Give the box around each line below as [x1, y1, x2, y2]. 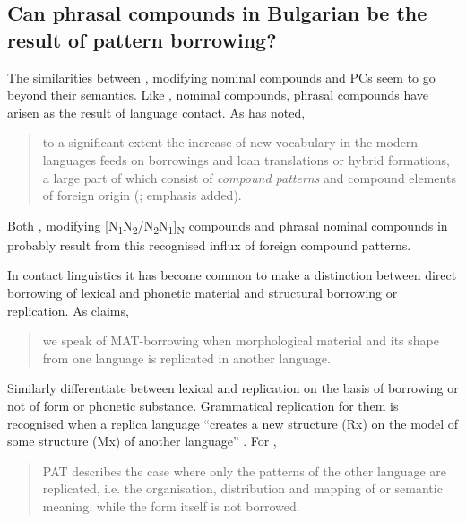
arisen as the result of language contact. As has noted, [7, 102, 306, 121]
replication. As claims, [7, 301, 129, 319]
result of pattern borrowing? [7, 25, 277, 53]
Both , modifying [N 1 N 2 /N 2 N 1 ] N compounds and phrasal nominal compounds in [7, 215, 448, 237]
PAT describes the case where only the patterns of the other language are [42, 461, 447, 480]
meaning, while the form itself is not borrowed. [42, 497, 300, 515]
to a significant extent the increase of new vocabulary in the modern [42, 133, 419, 152]
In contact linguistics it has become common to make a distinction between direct [7, 266, 457, 284]
